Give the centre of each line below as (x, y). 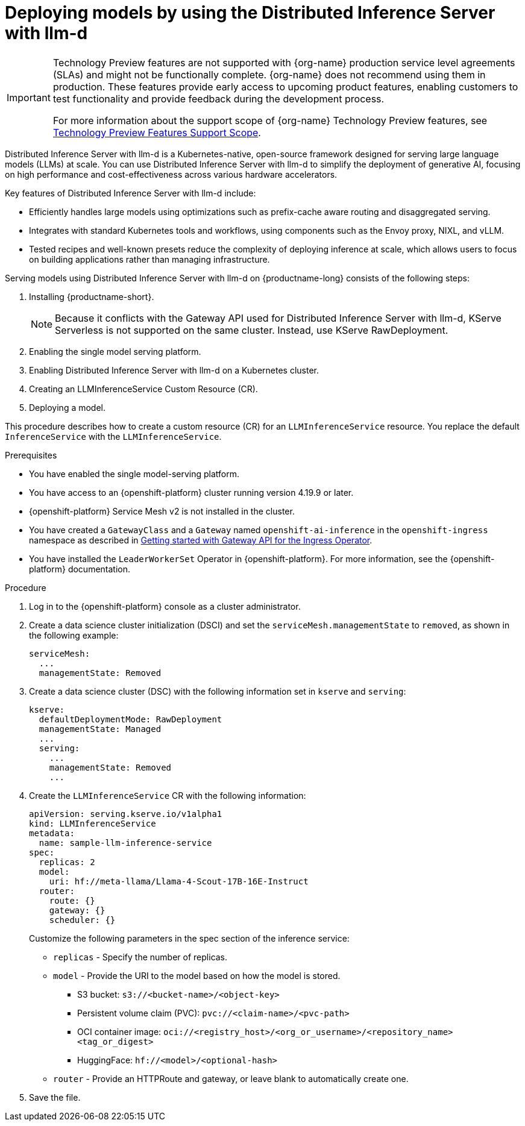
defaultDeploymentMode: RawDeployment (130, 719)
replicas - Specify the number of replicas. (140, 957)
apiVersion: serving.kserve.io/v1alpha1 (126, 814)
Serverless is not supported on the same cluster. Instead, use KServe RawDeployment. (252, 330)
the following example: (74, 635)
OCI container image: (119, 1031)
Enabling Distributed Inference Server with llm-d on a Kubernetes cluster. (174, 370)
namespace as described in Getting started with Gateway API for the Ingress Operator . (201, 540)
